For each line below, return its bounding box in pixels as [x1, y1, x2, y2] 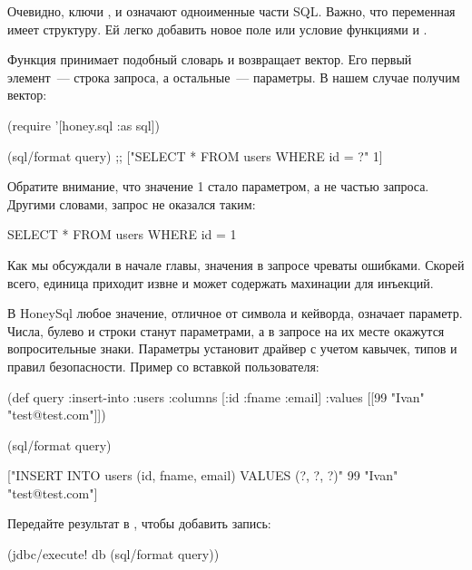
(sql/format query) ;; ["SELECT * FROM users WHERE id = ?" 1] [7, 146, 383, 165]
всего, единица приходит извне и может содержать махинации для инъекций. [7, 273, 434, 292]
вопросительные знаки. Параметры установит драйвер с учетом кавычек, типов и [7, 339, 457, 358]
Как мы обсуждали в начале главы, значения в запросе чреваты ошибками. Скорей [7, 255, 465, 274]
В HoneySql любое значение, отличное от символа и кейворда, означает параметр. [7, 304, 463, 323]
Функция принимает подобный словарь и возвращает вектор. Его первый [7, 50, 412, 69]
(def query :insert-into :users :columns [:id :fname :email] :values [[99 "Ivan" [7, 387, 425, 406]
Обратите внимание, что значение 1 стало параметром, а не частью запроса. [7, 177, 429, 196]
